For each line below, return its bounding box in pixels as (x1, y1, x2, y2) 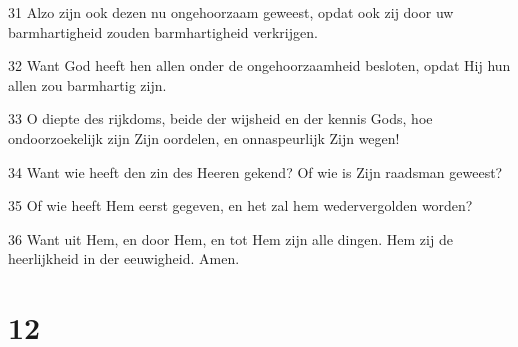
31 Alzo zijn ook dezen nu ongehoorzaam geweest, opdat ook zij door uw (8, 2, 454, 22)
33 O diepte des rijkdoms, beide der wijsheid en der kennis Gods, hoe (8, 108, 433, 129)
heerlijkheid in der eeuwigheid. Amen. (8, 248, 240, 269)
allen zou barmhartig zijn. (8, 74, 167, 95)
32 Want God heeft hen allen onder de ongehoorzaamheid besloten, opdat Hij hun (8, 55, 511, 76)
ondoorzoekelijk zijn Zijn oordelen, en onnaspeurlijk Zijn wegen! (8, 127, 400, 148)
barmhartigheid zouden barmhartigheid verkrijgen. (8, 21, 318, 42)
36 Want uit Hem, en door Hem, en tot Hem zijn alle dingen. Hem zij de (8, 228, 453, 249)
